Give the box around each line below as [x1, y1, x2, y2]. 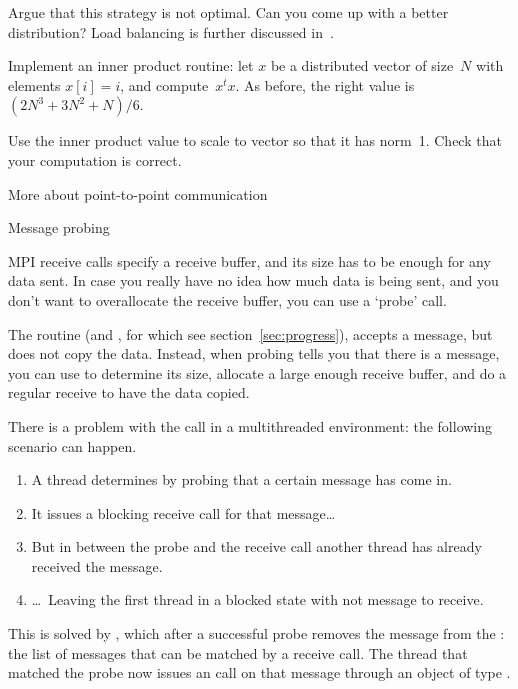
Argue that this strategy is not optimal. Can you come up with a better [8, 2, 449, 22]
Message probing [8, 217, 110, 238]
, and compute [120, 74, 209, 95]
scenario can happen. [8, 435, 137, 456]
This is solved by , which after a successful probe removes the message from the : [8, 623, 505, 644]
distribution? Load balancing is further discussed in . [8, 21, 334, 42]
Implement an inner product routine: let [8, 55, 254, 76]
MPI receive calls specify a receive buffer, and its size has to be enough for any [8, 250, 491, 271]
